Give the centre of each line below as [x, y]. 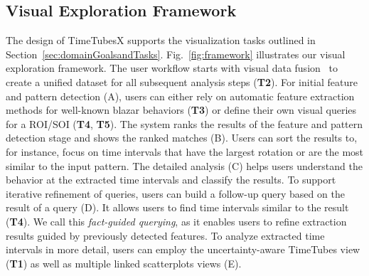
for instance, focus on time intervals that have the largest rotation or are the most [185, 151]
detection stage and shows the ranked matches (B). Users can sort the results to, [182, 138]
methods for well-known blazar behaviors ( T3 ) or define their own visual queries [181, 110]
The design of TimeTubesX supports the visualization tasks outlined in [161, 40]
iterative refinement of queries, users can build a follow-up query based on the [175, 193]
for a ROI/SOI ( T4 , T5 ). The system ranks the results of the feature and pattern [184, 123]
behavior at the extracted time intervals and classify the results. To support [171, 180]
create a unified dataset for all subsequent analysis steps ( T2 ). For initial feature [182, 81]
